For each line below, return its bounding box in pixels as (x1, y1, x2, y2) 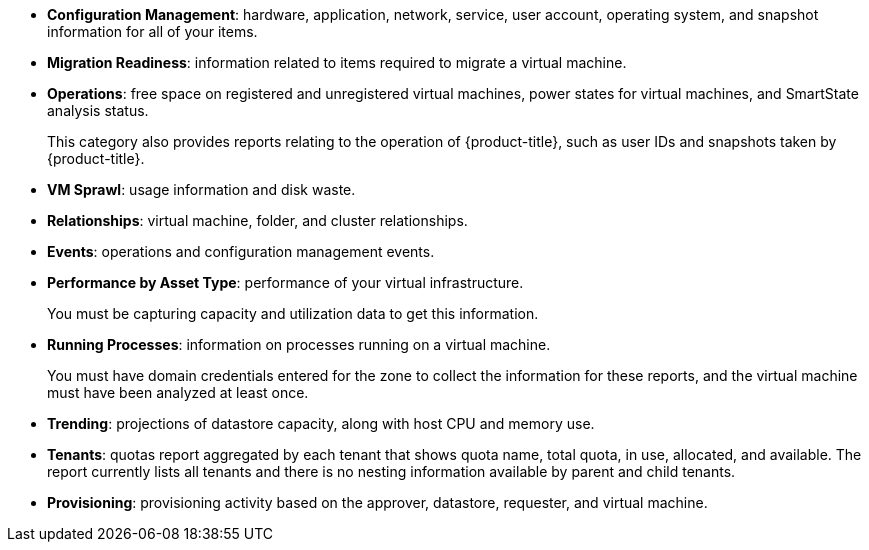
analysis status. (47, 102, 149, 119)
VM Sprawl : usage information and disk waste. (47, 181, 356, 198)
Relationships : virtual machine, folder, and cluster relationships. (47, 212, 468, 229)
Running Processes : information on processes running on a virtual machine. (47, 336, 551, 353)
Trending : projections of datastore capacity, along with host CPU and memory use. (47, 415, 595, 432)
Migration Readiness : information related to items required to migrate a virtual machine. (47, 54, 627, 71)
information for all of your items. (47, 23, 258, 40)
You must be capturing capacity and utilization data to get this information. (47, 305, 539, 322)
